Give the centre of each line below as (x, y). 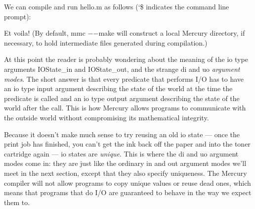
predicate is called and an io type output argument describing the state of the (122, 98)
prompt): (18, 16)
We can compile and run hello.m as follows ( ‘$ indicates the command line (117, 6)
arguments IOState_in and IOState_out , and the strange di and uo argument (122, 69)
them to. (17, 202)
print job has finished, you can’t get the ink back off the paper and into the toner (127, 144)
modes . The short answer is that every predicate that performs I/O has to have (124, 78)
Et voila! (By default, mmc (45, 33)
